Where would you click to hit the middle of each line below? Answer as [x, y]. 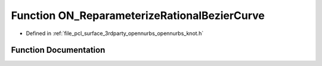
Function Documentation [58, 50]
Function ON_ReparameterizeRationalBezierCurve [138, 15]
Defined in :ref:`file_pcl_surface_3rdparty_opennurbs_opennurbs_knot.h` [115, 33]
